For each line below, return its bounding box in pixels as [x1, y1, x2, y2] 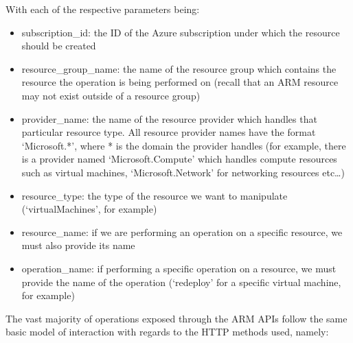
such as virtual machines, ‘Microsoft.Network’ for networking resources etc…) [21, 165, 345, 179]
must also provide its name [21, 238, 135, 252]
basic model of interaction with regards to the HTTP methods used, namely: [5, 324, 329, 339]
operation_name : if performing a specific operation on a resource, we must [21, 261, 337, 275]
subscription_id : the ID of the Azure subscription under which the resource [21, 25, 340, 39]
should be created [21, 38, 96, 53]
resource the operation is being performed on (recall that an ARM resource [21, 75, 339, 89]
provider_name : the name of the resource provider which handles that [21, 111, 317, 126]
